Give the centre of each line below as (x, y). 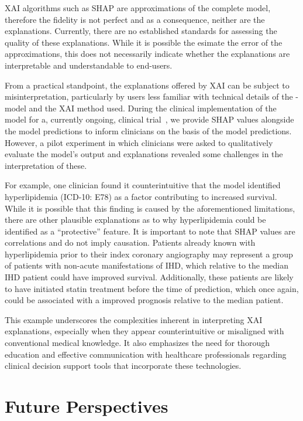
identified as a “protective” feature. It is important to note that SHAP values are (150, 231)
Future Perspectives (87, 406)
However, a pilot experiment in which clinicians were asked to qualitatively (139, 142)
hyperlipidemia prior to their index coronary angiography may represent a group (149, 254)
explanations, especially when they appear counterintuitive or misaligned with (144, 331)
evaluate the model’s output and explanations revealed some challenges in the (144, 154)
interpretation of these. (46, 165)
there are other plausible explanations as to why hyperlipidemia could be (135, 220)
